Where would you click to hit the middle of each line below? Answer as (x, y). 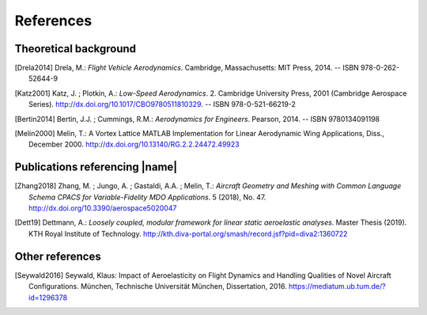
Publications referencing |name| (96, 167)
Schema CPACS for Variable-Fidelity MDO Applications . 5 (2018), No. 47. (147, 197)
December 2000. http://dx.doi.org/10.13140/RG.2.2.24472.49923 (134, 144)
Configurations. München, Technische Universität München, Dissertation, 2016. (158, 287)
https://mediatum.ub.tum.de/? (338, 287)
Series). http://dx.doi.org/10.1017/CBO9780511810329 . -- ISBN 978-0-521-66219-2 (162, 104)
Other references (58, 256)
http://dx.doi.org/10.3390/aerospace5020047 (103, 208)
